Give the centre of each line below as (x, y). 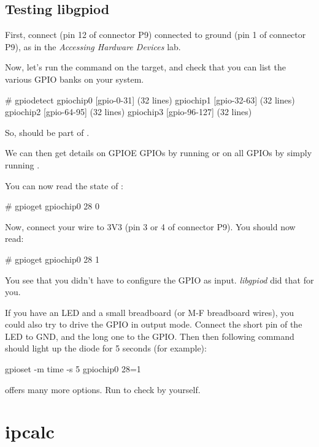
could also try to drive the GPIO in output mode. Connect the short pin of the (154, 324)
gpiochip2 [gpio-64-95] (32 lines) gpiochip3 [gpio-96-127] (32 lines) (129, 112)
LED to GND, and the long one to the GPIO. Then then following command (150, 336)
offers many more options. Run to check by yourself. (103, 389)
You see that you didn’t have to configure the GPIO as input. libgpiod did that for (159, 280)
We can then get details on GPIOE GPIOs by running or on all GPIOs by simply (159, 153)
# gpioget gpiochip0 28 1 (52, 259)
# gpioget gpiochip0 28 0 (52, 206)
